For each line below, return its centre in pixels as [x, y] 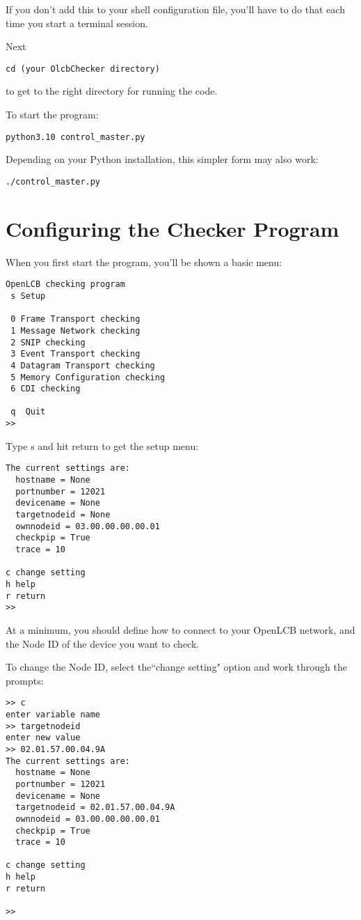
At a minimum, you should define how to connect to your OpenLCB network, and [180, 629]
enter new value [43, 738]
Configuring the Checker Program [173, 228]
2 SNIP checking [48, 342]
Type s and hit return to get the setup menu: [102, 445]
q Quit [28, 412]
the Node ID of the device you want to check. [103, 643]
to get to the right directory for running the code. [112, 91]
